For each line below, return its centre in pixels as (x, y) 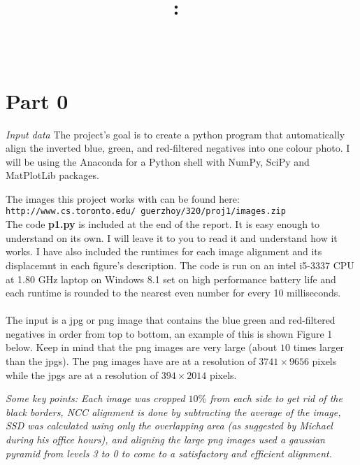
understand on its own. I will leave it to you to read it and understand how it (172, 237)
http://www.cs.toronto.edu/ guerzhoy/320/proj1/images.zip (146, 212)
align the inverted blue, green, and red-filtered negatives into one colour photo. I (178, 148)
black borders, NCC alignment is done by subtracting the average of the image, (173, 412)
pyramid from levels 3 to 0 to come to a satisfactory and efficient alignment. (169, 453)
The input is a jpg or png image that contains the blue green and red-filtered (171, 320)
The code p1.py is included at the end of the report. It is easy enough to (163, 224)
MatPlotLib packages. (52, 175)
